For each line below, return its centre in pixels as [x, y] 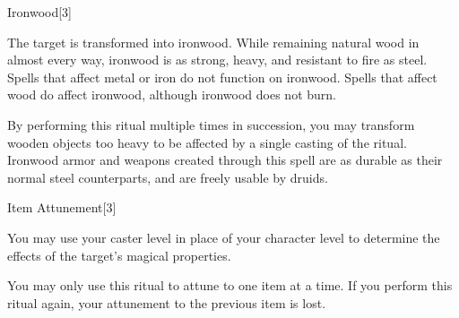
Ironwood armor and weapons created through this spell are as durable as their [225, 160]
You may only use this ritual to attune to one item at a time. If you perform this [230, 285]
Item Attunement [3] [62, 207]
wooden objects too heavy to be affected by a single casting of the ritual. [207, 142]
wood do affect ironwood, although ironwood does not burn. [172, 95]
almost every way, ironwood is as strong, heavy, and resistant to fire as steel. [217, 60]
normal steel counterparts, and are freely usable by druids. [168, 177]
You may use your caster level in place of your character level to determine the [224, 237]
